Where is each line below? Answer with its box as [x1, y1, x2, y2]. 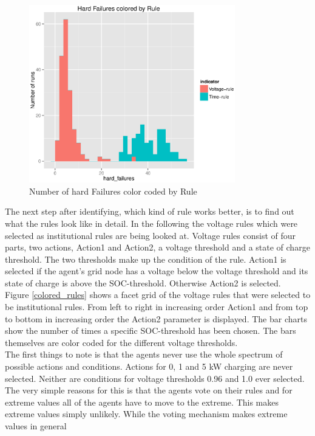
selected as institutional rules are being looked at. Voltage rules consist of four [5, 229, 296, 241]
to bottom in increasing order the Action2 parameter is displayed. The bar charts [5, 312, 307, 325]
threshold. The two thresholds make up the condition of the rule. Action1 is [5, 252, 286, 265]
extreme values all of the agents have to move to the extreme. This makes [5, 395, 279, 408]
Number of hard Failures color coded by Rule [29, 184, 197, 197]
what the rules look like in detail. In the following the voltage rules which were [5, 216, 298, 229]
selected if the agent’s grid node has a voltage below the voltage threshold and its [5, 265, 308, 277]
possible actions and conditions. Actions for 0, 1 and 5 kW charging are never [5, 360, 293, 373]
